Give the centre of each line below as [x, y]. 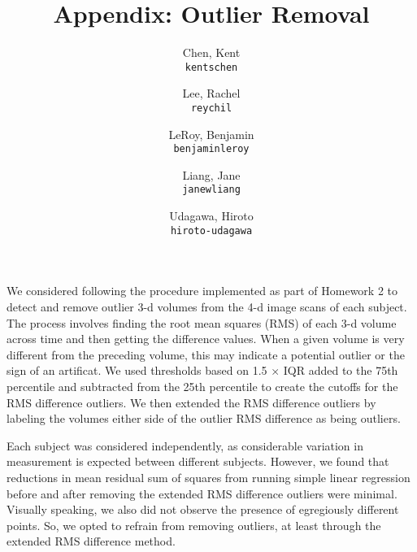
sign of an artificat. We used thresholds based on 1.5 [137, 370]
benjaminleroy [211, 149]
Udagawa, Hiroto [211, 216]
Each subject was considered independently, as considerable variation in [185, 445]
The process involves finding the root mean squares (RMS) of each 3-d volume [202, 322]
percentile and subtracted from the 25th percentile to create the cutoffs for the [202, 386]
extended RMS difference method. [91, 541]
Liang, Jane [211, 174]
